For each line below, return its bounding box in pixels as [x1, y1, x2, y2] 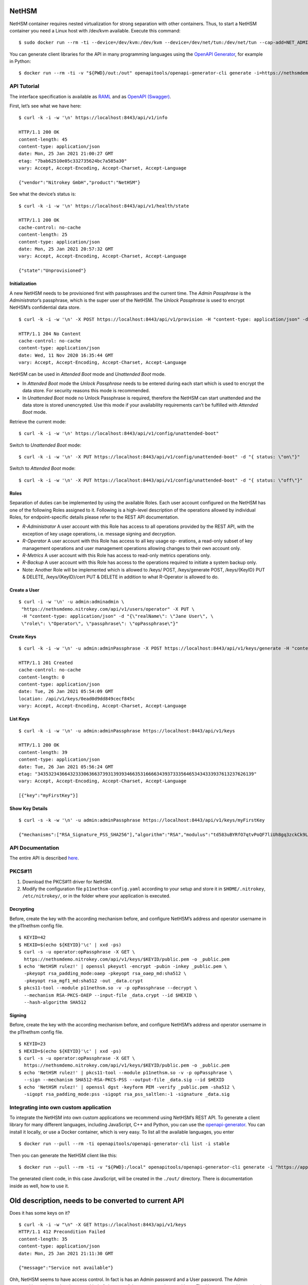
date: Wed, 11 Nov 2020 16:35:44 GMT [18, 352, 114, 358]
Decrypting [9, 906, 34, 912]
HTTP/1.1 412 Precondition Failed [18, 1229, 105, 1235]
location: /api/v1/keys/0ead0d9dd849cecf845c [18, 695, 136, 702]
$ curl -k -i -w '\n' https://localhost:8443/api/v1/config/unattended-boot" [18, 431, 219, 436]
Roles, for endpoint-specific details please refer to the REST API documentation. [9, 514, 179, 520]
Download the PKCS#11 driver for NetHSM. [22, 878, 113, 885]
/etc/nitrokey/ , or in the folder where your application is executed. [22, 893, 171, 899]
